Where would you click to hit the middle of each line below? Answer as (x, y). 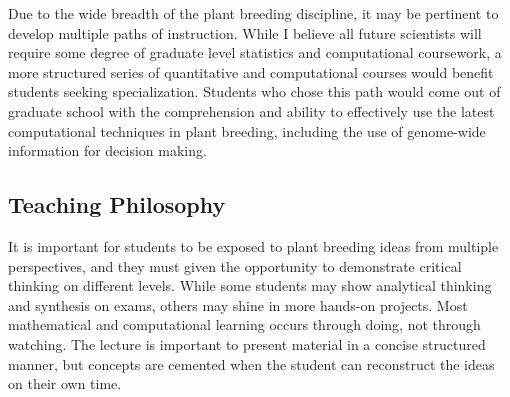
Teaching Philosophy (117, 204)
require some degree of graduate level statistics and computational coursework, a (255, 52)
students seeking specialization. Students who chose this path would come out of (254, 91)
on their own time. (65, 383)
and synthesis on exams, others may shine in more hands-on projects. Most (238, 304)
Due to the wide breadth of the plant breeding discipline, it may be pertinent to (253, 13)
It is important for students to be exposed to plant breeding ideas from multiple (253, 245)
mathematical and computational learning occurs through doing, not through (244, 324)
